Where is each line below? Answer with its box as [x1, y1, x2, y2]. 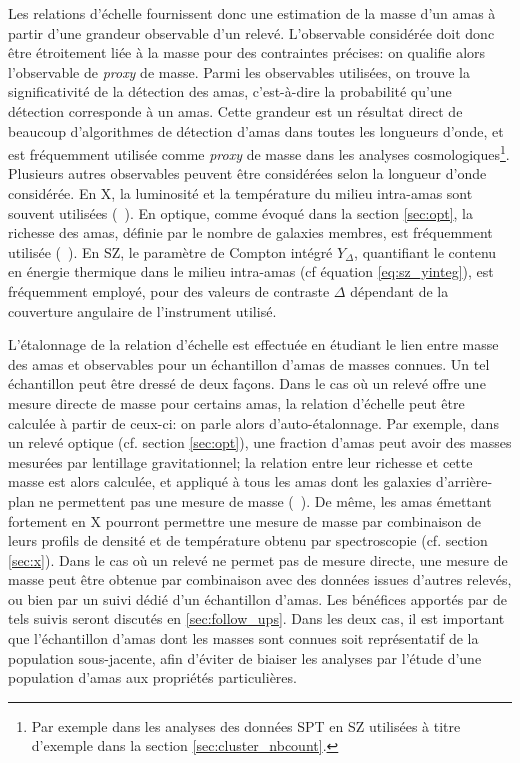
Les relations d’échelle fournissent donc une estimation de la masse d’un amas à [8, 3, 496, 23]
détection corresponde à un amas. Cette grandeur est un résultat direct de [8, 100, 463, 121]
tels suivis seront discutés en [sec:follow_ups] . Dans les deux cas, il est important [8, 608, 505, 629]
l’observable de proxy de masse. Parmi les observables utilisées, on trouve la [8, 61, 470, 82]
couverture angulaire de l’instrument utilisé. [8, 300, 277, 321]
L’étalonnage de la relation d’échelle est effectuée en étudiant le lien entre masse [8, 334, 499, 355]
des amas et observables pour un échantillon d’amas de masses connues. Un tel [8, 353, 490, 374]
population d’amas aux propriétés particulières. [8, 667, 297, 688]
